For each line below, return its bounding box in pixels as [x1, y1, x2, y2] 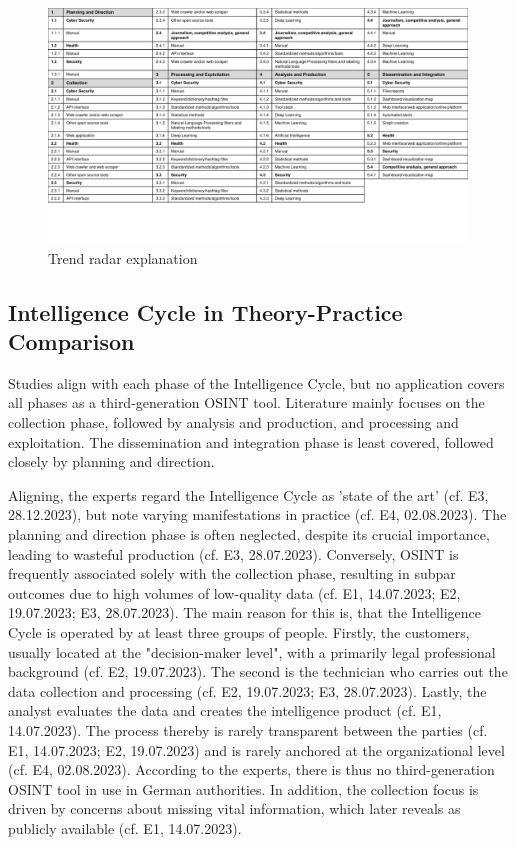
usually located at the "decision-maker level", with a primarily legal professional [8, 641, 496, 662]
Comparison [8, 326, 135, 357]
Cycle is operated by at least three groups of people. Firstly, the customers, [8, 622, 470, 643]
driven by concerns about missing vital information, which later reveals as [8, 798, 461, 819]
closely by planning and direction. [8, 451, 215, 472]
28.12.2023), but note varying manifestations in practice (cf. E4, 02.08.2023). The [8, 504, 507, 525]
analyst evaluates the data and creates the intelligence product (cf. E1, [8, 700, 442, 721]
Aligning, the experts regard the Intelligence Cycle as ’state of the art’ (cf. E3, [8, 484, 489, 505]
